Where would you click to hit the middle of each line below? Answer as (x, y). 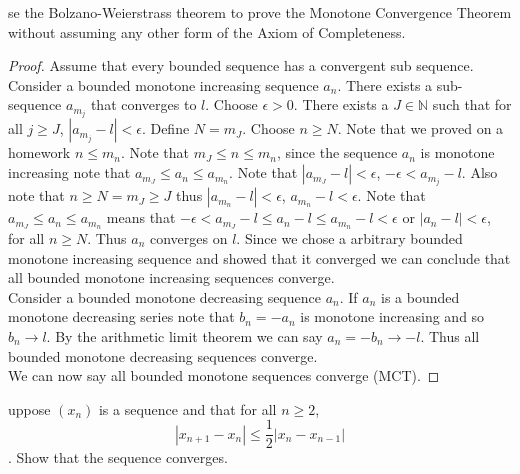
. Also (479, 172)
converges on (188, 238)
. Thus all (450, 335)
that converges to (143, 104)
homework (39, 152)
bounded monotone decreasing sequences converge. (163, 355)
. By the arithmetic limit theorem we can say (184, 335)
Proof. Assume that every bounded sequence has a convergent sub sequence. (241, 65)
